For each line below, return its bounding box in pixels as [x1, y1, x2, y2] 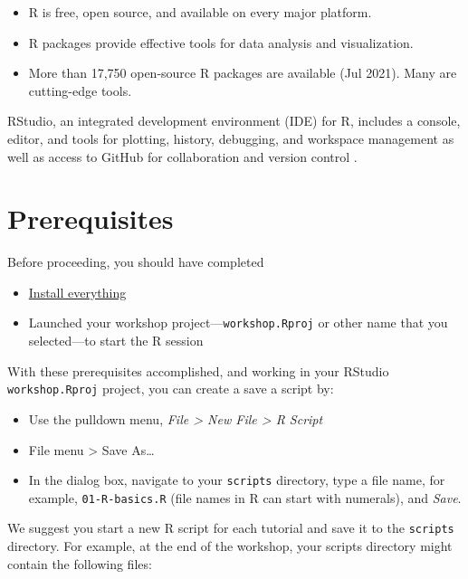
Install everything [28, 282, 127, 301]
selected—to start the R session [28, 331, 204, 350]
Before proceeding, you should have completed [7, 252, 264, 271]
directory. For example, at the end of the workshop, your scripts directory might [7, 536, 453, 555]
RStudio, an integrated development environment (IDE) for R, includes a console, [7, 111, 461, 130]
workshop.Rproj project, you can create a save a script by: [7, 379, 334, 398]
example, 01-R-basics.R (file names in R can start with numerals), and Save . [28, 488, 462, 507]
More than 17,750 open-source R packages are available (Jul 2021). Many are [28, 63, 457, 82]
